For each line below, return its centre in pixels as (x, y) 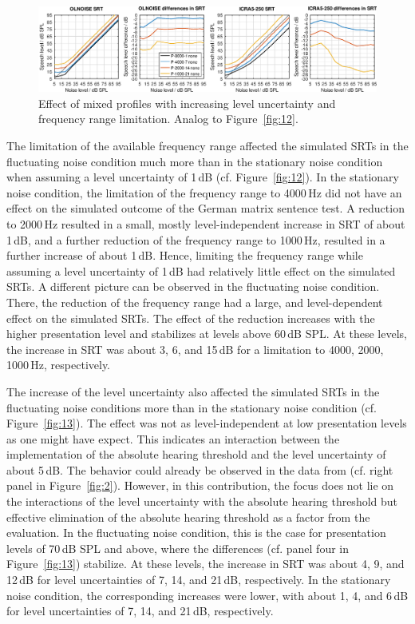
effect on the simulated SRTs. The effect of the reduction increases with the (191, 318)
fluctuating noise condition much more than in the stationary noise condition (195, 161)
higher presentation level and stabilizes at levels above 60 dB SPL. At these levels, (207, 334)
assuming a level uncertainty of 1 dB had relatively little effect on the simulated (201, 270)
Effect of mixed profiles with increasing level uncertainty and (187, 103)
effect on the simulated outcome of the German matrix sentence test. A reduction (206, 208)
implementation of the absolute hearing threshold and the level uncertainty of (196, 454)
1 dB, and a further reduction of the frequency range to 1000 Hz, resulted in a (196, 239)
